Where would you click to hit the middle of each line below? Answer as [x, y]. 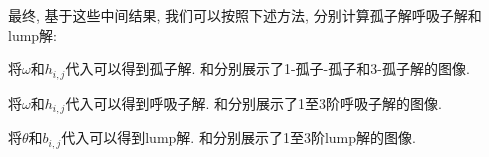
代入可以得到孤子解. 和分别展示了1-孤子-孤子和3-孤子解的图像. [267, 68]
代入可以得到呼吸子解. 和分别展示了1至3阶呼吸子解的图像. [253, 102]
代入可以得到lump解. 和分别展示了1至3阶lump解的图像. [238, 137]
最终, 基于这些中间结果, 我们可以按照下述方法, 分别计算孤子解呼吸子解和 [245, 15]
